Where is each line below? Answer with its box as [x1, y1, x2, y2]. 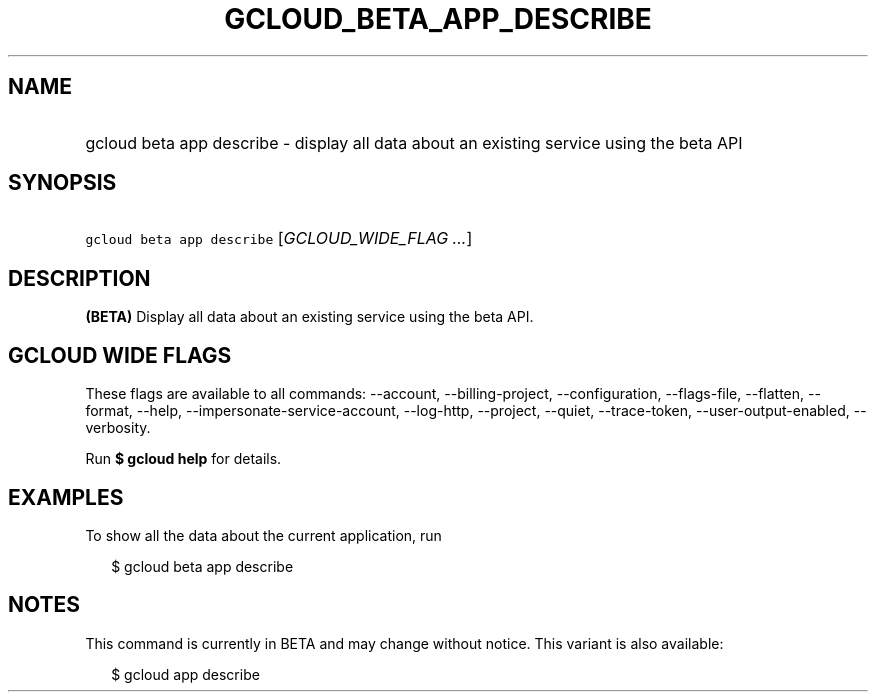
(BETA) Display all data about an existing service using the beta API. [85, 308, 534, 326]
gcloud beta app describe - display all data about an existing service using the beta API [85, 132, 743, 153]
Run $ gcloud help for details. [85, 450, 282, 468]
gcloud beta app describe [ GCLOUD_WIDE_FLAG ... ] [85, 228, 473, 249]
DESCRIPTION [8, 265, 151, 291]
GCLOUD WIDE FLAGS [8, 342, 232, 368]
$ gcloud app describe [111, 665, 260, 683]
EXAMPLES [8, 484, 124, 510]
